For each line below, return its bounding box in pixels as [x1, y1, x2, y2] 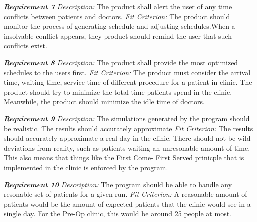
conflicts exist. [4, 40, 47, 51]
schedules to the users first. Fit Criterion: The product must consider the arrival [4, 67, 251, 77]
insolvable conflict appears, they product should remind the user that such [4, 30, 232, 41]
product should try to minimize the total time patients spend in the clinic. [4, 86, 232, 97]
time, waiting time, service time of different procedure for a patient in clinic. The [4, 77, 252, 87]
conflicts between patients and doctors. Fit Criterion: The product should [4, 11, 230, 21]
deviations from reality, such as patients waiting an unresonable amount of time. [4, 142, 250, 153]
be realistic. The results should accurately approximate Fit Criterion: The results [4, 123, 253, 133]
